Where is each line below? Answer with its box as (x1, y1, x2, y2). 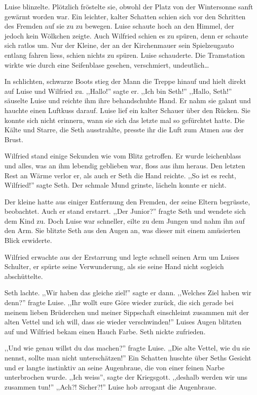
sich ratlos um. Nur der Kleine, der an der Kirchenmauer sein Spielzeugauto (4, 40, 234, 50)
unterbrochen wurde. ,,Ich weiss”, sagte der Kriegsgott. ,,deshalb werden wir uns (4, 372, 248, 382)
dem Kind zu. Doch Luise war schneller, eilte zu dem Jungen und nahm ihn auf (4, 215, 245, 226)
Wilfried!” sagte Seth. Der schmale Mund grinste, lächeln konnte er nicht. (4, 180, 227, 190)
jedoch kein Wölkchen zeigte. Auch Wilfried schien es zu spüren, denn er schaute (4, 30, 248, 40)
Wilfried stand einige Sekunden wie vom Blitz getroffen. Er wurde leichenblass (4, 151, 241, 161)
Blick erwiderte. (4, 235, 52, 245)
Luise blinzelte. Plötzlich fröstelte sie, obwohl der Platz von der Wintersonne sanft (4, 1, 253, 11)
